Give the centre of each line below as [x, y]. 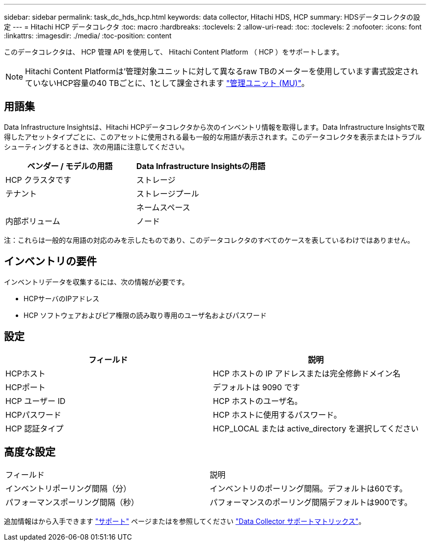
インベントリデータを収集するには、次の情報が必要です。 [96, 282]
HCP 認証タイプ [35, 428]
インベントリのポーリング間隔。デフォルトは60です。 [309, 489]
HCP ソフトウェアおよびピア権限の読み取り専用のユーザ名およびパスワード [145, 315]
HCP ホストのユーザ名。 [257, 401]
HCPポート [26, 387]
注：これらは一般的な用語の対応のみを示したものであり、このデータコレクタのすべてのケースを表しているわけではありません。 [209, 240]
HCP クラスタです [38, 180]
